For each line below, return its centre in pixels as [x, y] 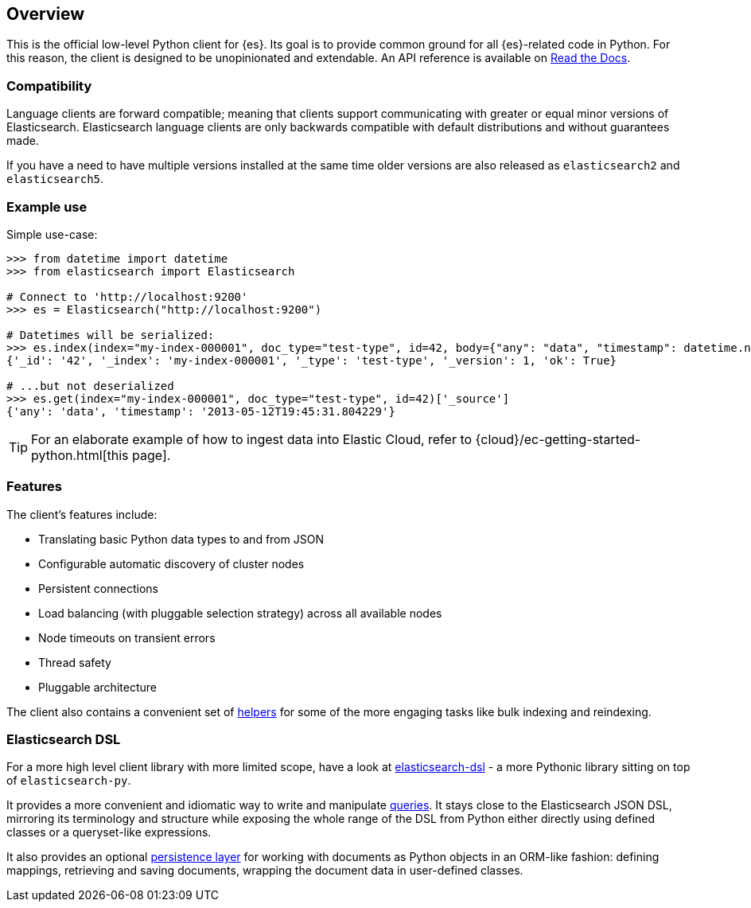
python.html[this [80, 455]
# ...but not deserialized [90, 386]
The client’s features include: [82, 514]
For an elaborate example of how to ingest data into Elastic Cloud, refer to [252, 439]
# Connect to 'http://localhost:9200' [127, 296]
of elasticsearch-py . [69, 781]
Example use [47, 207]
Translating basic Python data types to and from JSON [181, 539]
